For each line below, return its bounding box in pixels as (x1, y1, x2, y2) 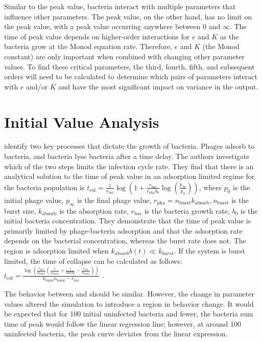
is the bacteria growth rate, (144, 205, 230, 216)
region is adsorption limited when (4, 245, 109, 256)
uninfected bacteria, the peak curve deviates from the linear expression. (4, 328, 228, 339)
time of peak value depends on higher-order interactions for (4, 31, 190, 41)
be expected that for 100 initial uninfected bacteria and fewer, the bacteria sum (4, 308, 253, 319)
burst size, (4, 205, 36, 216)
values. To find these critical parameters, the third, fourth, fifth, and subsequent (4, 61, 255, 72)
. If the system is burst (174, 245, 245, 256)
